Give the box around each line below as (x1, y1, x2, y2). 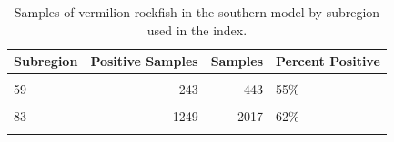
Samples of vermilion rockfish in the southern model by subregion (14, 3, 380, 21)
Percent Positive (276, 52, 380, 71)
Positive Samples (90, 52, 198, 71)
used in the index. (146, 20, 248, 39)
